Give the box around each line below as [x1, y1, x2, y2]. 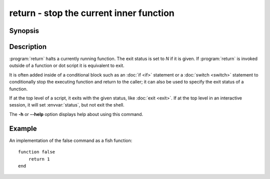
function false [18, 149, 55, 155]
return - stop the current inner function [9, 7, 174, 18]
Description [9, 42, 47, 51]
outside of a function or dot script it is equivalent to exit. [9, 62, 124, 68]
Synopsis [9, 26, 39, 35]
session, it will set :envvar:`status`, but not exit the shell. [9, 102, 124, 108]
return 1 [28, 156, 50, 162]
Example [9, 124, 37, 132]
